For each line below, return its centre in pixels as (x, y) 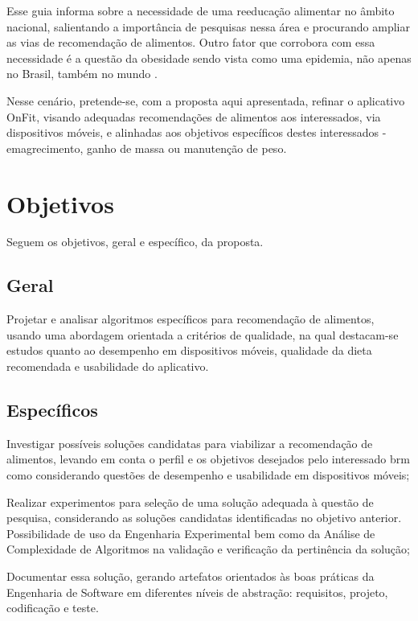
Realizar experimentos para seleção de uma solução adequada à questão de (190, 502)
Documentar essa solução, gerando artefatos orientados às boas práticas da (191, 576)
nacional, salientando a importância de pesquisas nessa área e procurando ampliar (208, 26)
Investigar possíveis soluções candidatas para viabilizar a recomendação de (190, 443)
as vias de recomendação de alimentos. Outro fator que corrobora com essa (191, 42)
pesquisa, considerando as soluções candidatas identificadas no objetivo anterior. (204, 518)
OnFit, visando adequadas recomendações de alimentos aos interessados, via (194, 116)
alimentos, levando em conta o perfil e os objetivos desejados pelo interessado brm (208, 459)
